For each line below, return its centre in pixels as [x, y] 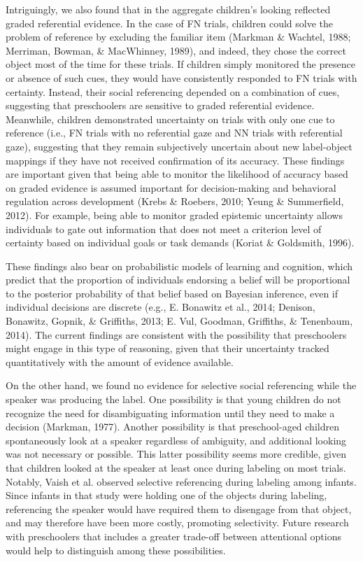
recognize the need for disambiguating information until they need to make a [170, 413]
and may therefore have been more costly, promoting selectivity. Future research [177, 522]
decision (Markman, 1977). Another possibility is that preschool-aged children [172, 427]
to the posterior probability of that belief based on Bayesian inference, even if [172, 293]
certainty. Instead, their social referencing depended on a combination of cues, [173, 91]
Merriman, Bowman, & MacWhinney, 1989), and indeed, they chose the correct [176, 50]
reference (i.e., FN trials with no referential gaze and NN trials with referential [174, 133]
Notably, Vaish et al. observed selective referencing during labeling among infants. [181, 481]
